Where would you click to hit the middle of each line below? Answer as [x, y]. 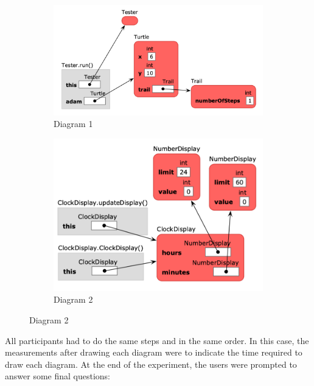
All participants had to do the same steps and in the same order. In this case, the [157, 340]
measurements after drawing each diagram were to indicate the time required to [154, 352]
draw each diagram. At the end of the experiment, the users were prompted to [151, 364]
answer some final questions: [58, 376]
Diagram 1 [73, 124]
